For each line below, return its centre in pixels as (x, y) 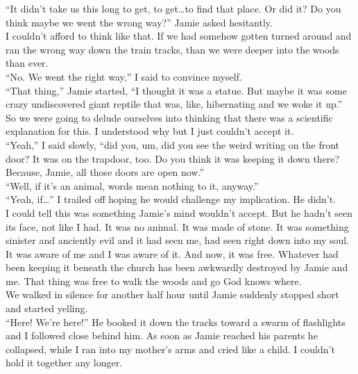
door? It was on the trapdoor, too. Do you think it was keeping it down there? (173, 158)
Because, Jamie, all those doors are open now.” (105, 172)
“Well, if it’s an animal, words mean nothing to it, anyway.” (132, 185)
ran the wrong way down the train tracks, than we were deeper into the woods (172, 49)
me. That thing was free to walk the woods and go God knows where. (154, 280)
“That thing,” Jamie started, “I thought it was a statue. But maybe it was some (176, 90)
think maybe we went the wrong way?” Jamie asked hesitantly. (139, 22)
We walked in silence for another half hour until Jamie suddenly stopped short (172, 294)
